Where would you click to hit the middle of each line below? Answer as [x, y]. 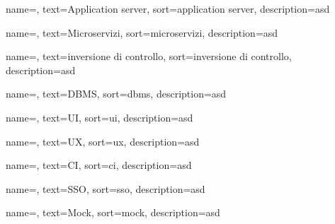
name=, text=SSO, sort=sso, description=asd [106, 188]
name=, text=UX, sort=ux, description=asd [103, 141]
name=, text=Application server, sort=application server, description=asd [168, 8]
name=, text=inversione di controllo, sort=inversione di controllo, [149, 56]
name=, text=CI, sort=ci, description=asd [99, 165]
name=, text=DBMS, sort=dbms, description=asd [116, 94]
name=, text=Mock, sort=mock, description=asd [113, 212]
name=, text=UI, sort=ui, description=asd [100, 117]
